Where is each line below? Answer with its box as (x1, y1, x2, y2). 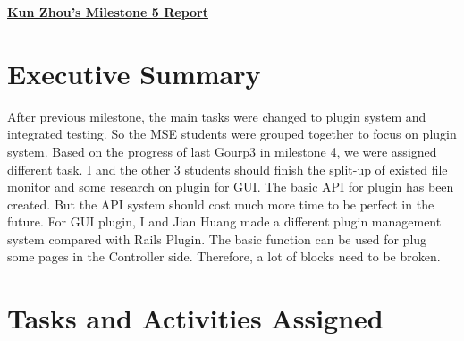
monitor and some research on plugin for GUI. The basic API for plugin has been (7, 177, 454, 196)
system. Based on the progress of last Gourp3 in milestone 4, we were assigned (7, 141, 437, 160)
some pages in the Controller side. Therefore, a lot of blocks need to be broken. (7, 247, 441, 266)
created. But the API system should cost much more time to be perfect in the (7, 194, 434, 213)
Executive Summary (7, 55, 261, 91)
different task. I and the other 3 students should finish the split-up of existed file (7, 159, 448, 178)
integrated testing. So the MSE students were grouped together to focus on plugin (7, 124, 457, 143)
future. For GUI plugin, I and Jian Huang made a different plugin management (7, 212, 442, 231)
